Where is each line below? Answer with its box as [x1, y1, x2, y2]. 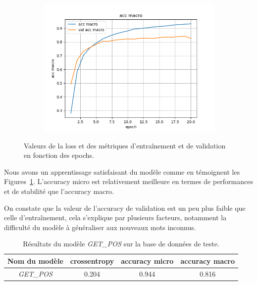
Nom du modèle [7, 255, 63, 266]
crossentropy [70, 255, 114, 266]
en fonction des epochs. [24, 150, 94, 160]
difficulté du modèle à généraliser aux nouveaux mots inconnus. [4, 222, 196, 232]
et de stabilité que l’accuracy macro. [4, 186, 114, 196]
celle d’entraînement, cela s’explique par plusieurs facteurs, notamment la [4, 212, 227, 223]
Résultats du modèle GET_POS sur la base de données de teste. [23, 238, 219, 249]
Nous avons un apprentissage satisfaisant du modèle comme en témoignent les [4, 166, 240, 177]
